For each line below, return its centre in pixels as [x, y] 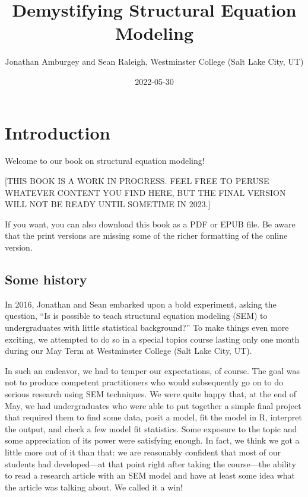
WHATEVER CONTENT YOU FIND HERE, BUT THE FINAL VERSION [145, 192]
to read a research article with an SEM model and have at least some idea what [150, 475]
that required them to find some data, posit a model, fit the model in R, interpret [154, 417]
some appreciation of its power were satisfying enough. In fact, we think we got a [152, 440]
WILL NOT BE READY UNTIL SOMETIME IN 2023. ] [108, 204]
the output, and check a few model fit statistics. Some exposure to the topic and [151, 428]
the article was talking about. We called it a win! [94, 487]
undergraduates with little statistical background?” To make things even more [147, 327]
